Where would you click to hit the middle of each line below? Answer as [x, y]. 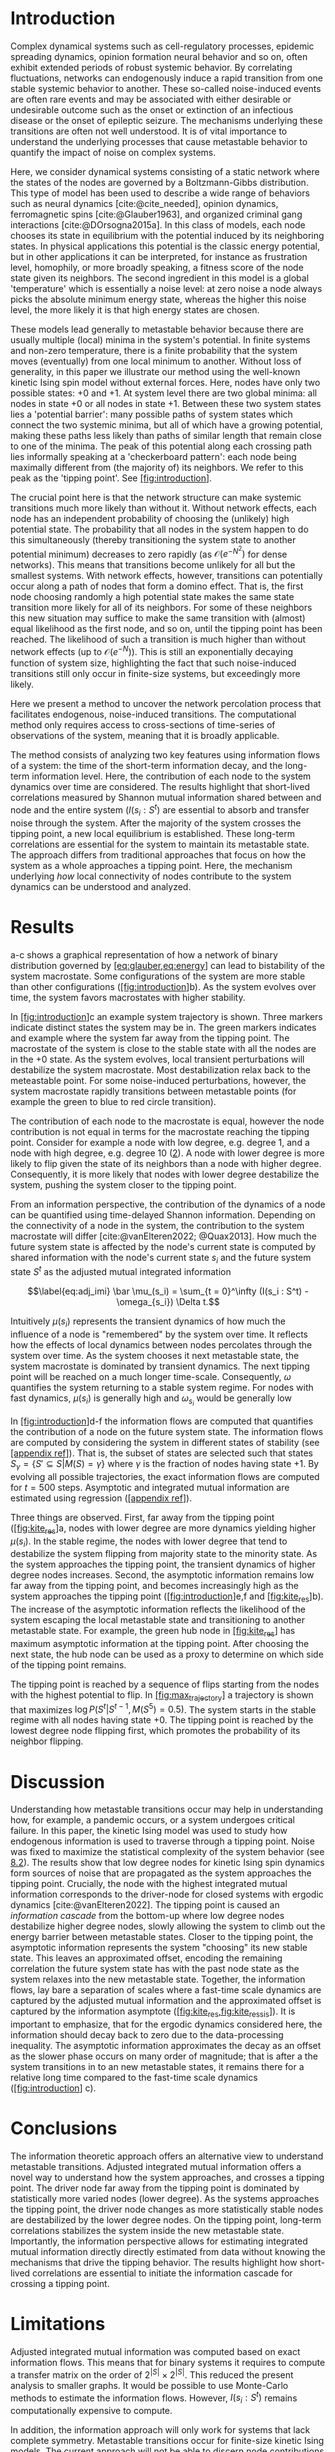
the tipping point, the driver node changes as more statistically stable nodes [167, 2209]
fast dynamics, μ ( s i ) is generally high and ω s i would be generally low [151, 1399]
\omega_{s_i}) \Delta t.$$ [168, 1301]
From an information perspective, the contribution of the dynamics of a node [168, 1204]
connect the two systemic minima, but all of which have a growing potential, [166, 424]
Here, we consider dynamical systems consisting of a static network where [165, 171]
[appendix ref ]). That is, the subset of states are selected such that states [161, 1453]
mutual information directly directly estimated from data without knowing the [168, 2252]
